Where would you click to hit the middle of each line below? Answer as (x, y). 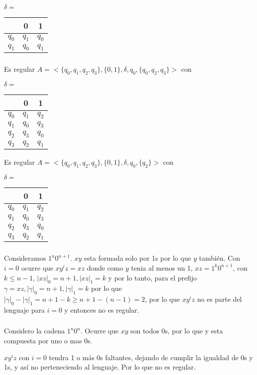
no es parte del (219, 299)
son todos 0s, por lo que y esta (176, 331)
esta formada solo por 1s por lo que (138, 258)
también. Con (219, 258)
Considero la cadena (35, 331)
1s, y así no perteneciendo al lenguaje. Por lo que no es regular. (100, 367)
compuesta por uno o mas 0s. (48, 340)
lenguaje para (24, 309)
